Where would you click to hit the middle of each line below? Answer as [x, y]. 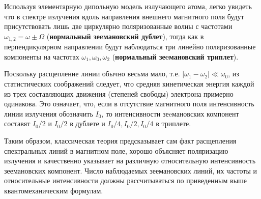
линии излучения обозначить [49, 113]
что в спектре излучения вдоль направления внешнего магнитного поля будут [124, 16]
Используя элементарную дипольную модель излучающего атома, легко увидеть [128, 6]
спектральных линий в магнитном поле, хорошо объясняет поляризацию [116, 150]
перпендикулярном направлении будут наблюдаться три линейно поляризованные [130, 47]
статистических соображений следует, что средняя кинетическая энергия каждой [129, 84]
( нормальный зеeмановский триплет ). [175, 56]
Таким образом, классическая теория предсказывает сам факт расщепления [120, 140]
